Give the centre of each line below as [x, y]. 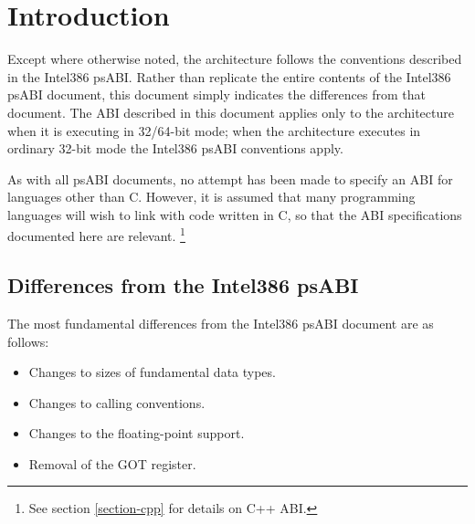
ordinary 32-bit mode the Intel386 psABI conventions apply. [175, 148]
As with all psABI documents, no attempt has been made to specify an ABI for [230, 178]
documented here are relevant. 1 [96, 235]
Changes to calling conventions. [117, 402]
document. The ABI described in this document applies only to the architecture [231, 112]
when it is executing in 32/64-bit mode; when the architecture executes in [214, 130]
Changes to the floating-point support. [137, 433]
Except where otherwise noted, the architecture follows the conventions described [235, 59]
